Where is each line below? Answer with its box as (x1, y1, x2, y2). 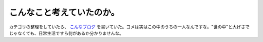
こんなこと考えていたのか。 (9, 7, 120, 18)
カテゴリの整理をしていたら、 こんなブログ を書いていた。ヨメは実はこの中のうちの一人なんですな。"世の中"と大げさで (9, 24, 250, 30)
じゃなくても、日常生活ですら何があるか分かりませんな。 (9, 30, 124, 36)
